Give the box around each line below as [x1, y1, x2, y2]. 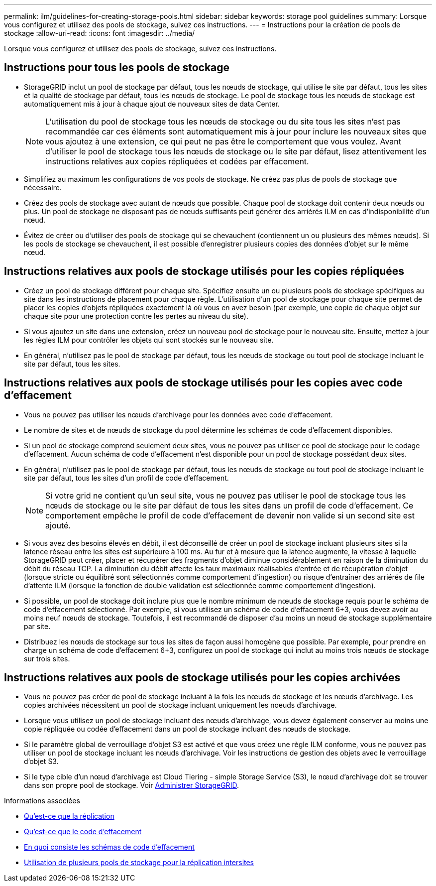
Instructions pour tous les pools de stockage [4, 61, 230, 74]
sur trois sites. [24, 654, 70, 663]
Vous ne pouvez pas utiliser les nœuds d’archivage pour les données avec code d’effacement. [24, 410, 333, 419]
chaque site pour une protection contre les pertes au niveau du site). [24, 311, 248, 320]
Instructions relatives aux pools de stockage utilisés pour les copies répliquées [4, 265, 405, 278]
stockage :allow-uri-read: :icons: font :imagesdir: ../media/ [4, 29, 195, 37]
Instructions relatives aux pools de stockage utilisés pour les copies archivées [4, 671, 401, 684]
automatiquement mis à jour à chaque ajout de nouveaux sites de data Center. [24, 99, 280, 108]
